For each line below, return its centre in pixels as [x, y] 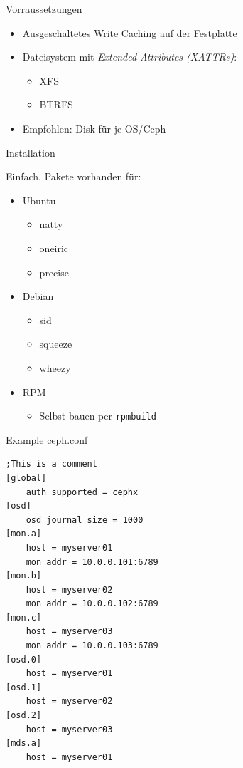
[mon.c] [24, 617]
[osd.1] [24, 687]
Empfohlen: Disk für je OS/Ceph [94, 128]
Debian [38, 296]
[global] [26, 478]
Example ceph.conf [47, 439]
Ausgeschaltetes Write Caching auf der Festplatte [130, 32]
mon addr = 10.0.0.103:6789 [92, 646]
